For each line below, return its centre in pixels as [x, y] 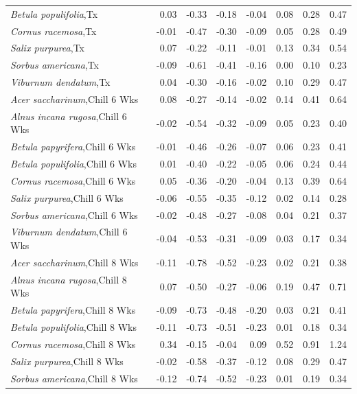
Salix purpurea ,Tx [47, 48]
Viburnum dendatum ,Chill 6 [69, 232]
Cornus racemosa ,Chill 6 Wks [73, 180]
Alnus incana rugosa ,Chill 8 [69, 279]
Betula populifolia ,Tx [54, 13]
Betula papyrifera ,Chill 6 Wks [73, 147]
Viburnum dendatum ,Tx [60, 82]
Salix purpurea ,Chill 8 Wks [67, 361]
